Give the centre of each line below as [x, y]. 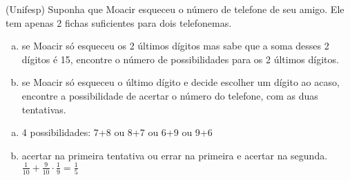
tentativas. [44, 109]
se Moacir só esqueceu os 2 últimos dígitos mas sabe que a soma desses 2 [175, 46]
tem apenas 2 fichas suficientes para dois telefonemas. [119, 22]
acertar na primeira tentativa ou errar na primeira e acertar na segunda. [175, 155]
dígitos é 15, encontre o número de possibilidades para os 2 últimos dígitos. [180, 59]
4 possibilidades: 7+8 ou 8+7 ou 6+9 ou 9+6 [117, 132]
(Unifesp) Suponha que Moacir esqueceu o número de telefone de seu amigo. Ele [175, 9]
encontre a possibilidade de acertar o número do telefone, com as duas [170, 95]
